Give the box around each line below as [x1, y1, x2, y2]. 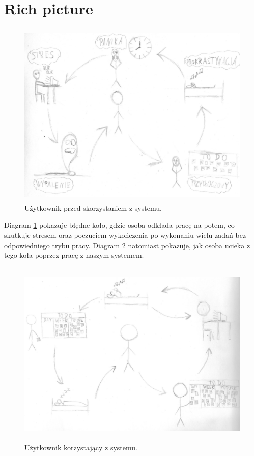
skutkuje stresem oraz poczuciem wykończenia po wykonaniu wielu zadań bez [4, 230, 246, 240]
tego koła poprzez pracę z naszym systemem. [4, 250, 144, 260]
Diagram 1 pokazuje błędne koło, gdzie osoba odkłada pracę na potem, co [4, 220, 235, 230]
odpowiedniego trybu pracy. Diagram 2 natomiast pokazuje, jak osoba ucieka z [4, 239, 250, 250]
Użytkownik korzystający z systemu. [24, 442, 137, 452]
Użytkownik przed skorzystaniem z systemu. [24, 202, 162, 213]
